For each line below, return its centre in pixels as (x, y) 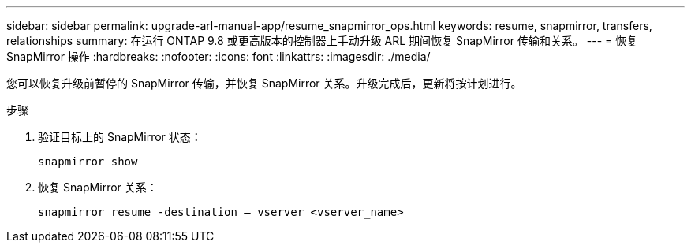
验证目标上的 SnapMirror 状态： (120, 137)
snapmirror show (88, 162)
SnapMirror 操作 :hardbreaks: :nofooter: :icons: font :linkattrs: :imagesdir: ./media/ (219, 56)
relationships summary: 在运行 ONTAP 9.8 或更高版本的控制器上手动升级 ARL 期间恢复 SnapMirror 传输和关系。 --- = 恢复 (322, 41)
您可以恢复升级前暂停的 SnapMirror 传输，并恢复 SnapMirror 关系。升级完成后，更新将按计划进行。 (264, 83)
